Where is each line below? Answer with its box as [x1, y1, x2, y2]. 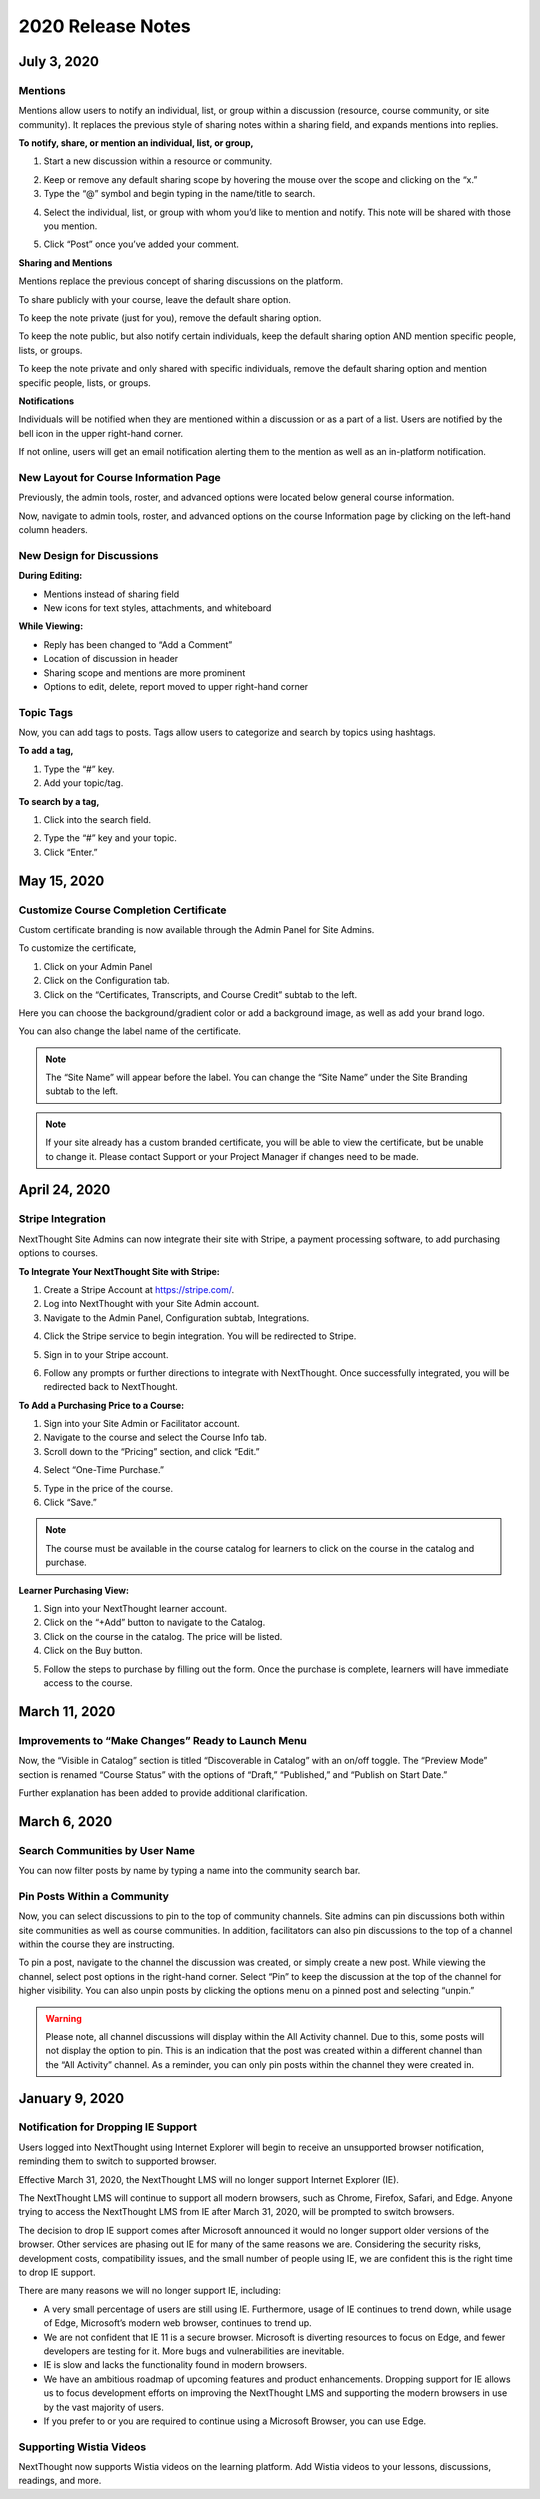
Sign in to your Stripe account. [43, 1348, 169, 1360]
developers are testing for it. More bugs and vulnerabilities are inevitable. [43, 2345, 345, 2357]
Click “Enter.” [43, 846, 98, 858]
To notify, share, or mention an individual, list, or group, [18, 137, 254, 149]
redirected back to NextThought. [43, 1381, 179, 1393]
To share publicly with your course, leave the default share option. [18, 293, 292, 305]
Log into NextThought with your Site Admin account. [43, 1298, 260, 1310]
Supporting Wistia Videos [18, 2440, 147, 2454]
